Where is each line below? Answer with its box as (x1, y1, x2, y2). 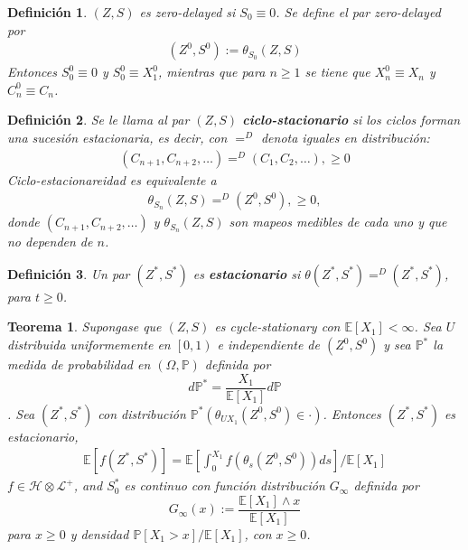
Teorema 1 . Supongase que (7, 317, 162, 336)
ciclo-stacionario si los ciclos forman (242, 110, 461, 129)
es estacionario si (192, 264, 301, 283)
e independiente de (217, 335, 320, 354)
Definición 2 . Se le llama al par (7, 110, 190, 129)
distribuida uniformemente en (7, 335, 171, 354)
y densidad (70, 524, 129, 543)
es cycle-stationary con (214, 317, 341, 336)
